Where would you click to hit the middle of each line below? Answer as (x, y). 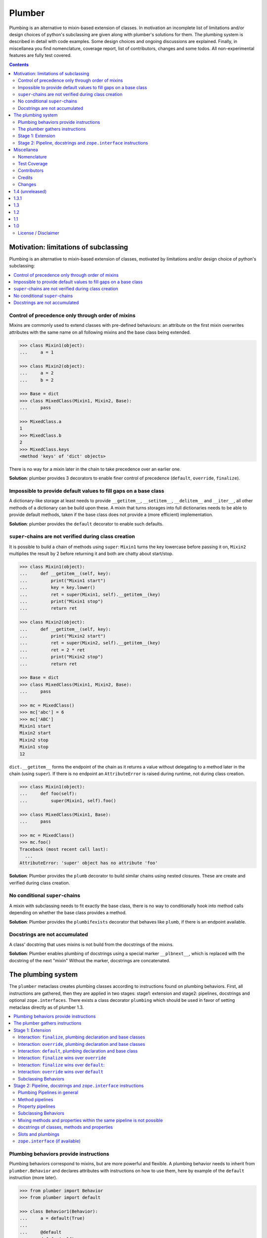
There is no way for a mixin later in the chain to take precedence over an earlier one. (95, 469)
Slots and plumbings (39, 1134)
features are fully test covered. (40, 55)
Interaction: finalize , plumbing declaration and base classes (82, 1037)
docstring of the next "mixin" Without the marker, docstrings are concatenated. (90, 960)
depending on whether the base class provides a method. (68, 913)
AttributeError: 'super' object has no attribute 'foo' (89, 863)
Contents (19, 64)
